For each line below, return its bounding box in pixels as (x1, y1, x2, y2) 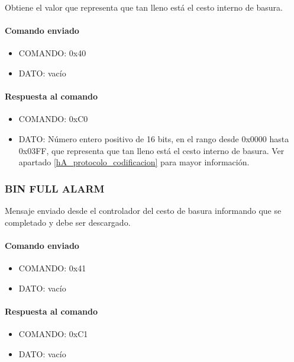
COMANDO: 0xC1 (18, 327, 88, 339)
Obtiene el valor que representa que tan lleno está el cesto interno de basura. (5, 1, 283, 13)
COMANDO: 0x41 (18, 261, 86, 274)
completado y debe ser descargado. (5, 216, 131, 228)
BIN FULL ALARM (5, 181, 105, 196)
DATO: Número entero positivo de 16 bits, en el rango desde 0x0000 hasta (18, 132, 289, 145)
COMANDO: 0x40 (18, 47, 86, 59)
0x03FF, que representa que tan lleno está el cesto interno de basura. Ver (18, 144, 285, 156)
